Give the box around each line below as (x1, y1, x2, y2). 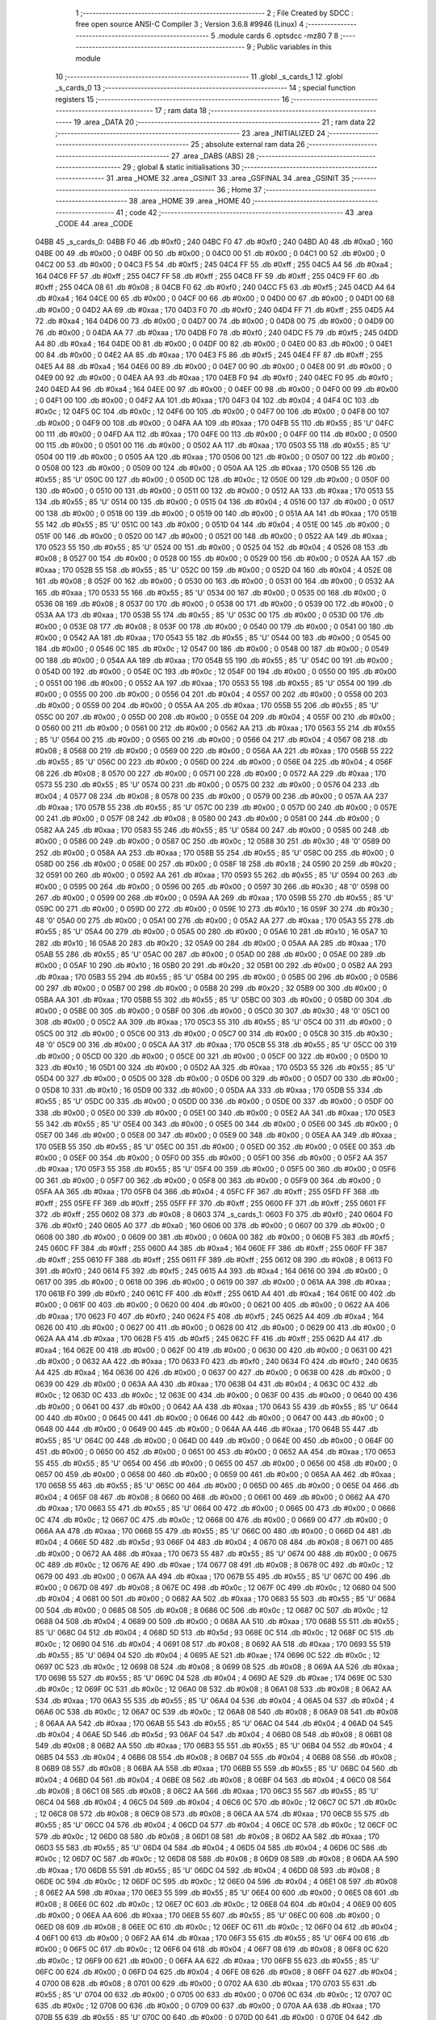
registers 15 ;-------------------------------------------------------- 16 (55, 94, 290, 104)
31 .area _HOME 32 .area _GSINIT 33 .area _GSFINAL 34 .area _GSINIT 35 (106, 174, 350, 183)
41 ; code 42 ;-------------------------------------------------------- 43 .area (115, 207, 373, 217)
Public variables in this (257, 42, 333, 52)
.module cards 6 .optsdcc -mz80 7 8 (216, 31, 339, 40)
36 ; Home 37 (216, 184, 262, 194)
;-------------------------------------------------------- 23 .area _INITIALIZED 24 (55, 128, 326, 137)
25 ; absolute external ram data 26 (190, 140, 306, 149)
